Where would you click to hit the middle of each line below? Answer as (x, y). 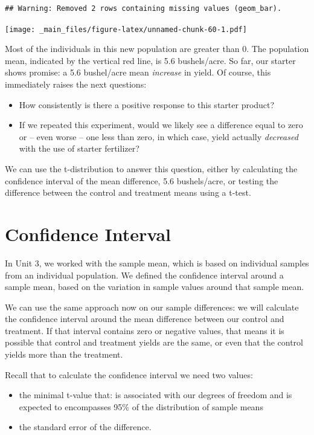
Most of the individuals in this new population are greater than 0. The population (157, 49)
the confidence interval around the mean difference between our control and (145, 319)
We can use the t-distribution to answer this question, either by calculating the (151, 169)
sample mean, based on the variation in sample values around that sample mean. (155, 287)
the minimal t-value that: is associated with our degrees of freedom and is (155, 395)
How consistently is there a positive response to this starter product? (147, 104)
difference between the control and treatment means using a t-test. (128, 192)
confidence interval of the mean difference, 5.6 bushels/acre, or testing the (142, 180)
